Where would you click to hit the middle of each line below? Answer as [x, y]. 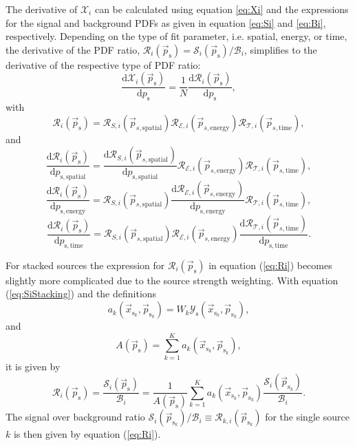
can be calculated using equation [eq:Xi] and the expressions [222, 9]
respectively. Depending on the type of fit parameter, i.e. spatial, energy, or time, [176, 36]
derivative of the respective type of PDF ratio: [103, 64]
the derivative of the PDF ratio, [73, 49]
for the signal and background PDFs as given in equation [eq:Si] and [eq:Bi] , [166, 22]
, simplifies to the [280, 49]
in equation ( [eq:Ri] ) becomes [270, 265]
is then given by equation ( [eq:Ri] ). [87, 434]
